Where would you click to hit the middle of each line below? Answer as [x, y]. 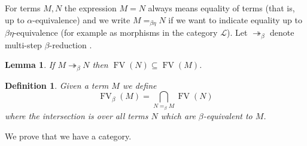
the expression [90, 8]
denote [282, 32]
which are [178, 116]
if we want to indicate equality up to [235, 19]
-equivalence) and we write [81, 19]
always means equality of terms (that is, [221, 8]
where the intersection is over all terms [77, 116]
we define [139, 85]
